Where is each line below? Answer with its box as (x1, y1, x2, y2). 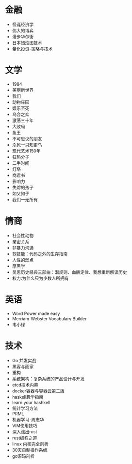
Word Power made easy (12, 310, 60, 316)
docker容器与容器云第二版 (12, 388, 65, 394)
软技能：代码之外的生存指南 (12, 251, 68, 256)
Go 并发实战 (12, 357, 36, 363)
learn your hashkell (12, 399, 50, 405)
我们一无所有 (12, 196, 38, 202)
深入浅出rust (12, 428, 37, 434)
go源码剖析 (12, 453, 35, 459)
